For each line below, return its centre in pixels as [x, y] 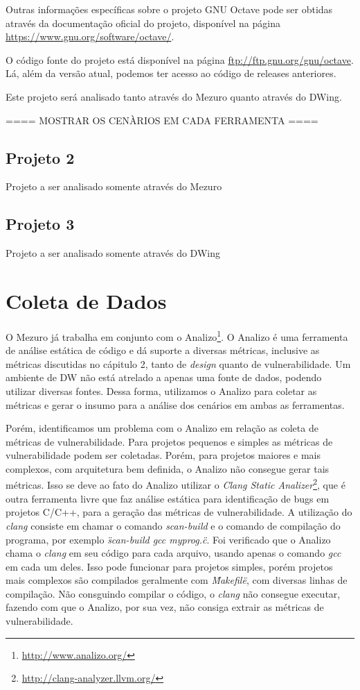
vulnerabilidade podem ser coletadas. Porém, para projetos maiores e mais [163, 455]
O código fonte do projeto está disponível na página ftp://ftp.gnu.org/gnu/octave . [180, 59]
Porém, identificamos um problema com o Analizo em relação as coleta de [162, 428]
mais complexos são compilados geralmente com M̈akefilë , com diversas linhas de [177, 580]
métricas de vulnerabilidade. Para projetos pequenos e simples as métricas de [169, 441]
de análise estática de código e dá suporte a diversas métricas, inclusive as [163, 350]
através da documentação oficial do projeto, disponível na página [143, 23]
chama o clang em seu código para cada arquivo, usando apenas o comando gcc [173, 553]
